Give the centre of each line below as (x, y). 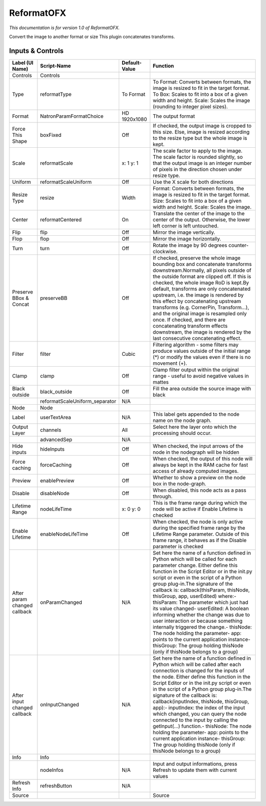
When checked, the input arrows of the (198, 446)
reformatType (56, 94)
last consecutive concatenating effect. (197, 338)
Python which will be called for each (195, 559)
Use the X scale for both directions (193, 182)
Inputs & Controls (36, 51)
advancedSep (56, 439)
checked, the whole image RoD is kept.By (201, 283)
